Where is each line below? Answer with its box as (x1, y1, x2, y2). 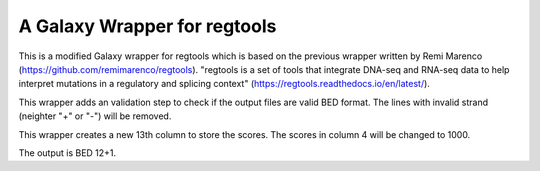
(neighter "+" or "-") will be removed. (18, 110, 172, 122)
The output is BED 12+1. (18, 146, 117, 159)
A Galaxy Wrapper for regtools (18, 15, 277, 37)
